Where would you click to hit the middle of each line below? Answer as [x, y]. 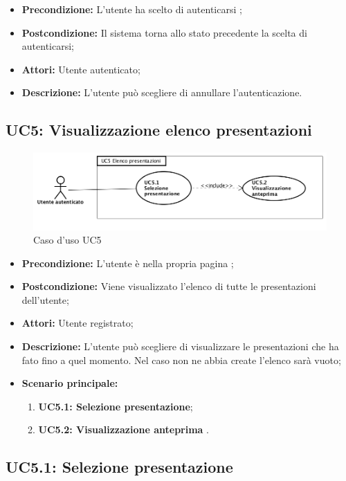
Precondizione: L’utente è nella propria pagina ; [128, 263]
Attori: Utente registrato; [78, 323]
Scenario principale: [70, 383]
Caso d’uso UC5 [67, 240]
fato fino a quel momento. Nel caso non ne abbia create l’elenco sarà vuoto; [181, 360]
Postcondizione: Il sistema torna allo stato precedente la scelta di [164, 32]
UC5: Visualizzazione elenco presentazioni [159, 130]
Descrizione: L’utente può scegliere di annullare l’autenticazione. [162, 92]
